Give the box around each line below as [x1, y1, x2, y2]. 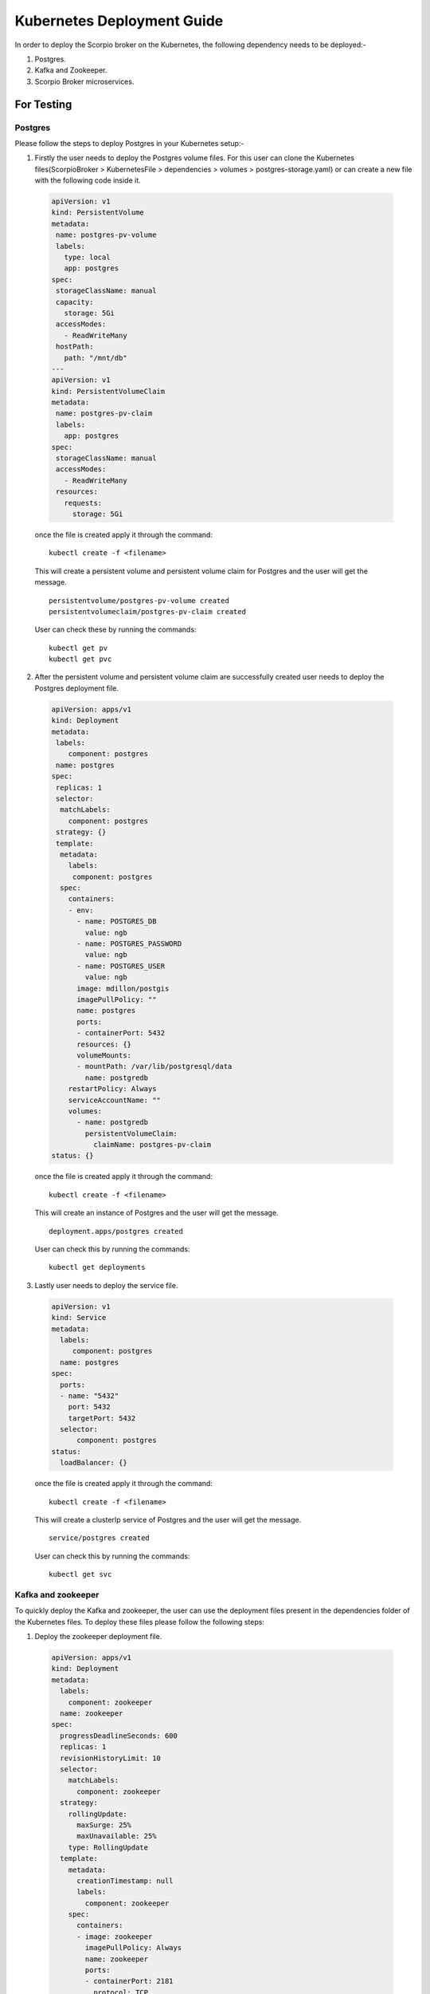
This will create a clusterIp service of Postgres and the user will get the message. [34, 1515, 302, 1525]
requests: [64, 498, 103, 507]
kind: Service [51, 1313, 107, 1322]
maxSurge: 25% [76, 1820, 131, 1830]
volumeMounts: [76, 1050, 131, 1060]
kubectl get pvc [49, 655, 112, 664]
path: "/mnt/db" [64, 353, 127, 362]
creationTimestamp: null [76, 1876, 174, 1886]
